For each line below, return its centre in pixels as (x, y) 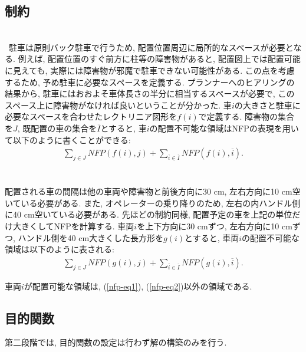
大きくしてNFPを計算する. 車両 (73, 226)
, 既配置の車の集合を (57, 128)
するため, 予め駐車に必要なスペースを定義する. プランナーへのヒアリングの (150, 82)
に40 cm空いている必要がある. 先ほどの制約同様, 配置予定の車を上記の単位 (149, 214)
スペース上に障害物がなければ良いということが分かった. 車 (118, 105)
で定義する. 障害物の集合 (246, 116)
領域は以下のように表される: (60, 249)
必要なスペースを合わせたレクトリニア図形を (91, 116)
